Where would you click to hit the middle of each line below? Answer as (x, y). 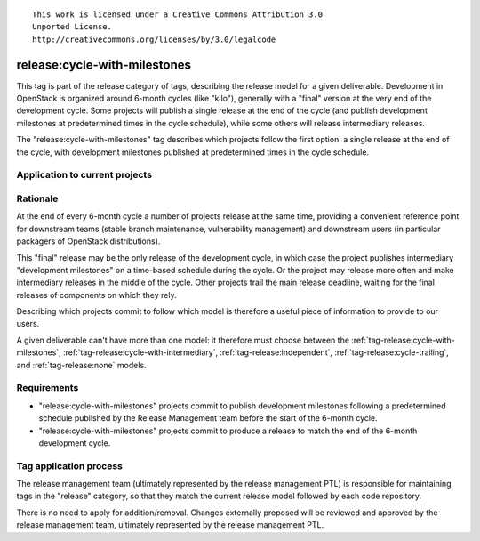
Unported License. (72, 27)
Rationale (37, 198)
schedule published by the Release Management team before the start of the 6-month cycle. (208, 418)
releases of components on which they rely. (96, 295)
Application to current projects (84, 175)
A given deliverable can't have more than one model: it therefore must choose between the (183, 340)
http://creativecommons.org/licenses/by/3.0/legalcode (154, 39)
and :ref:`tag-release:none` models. (81, 365)
